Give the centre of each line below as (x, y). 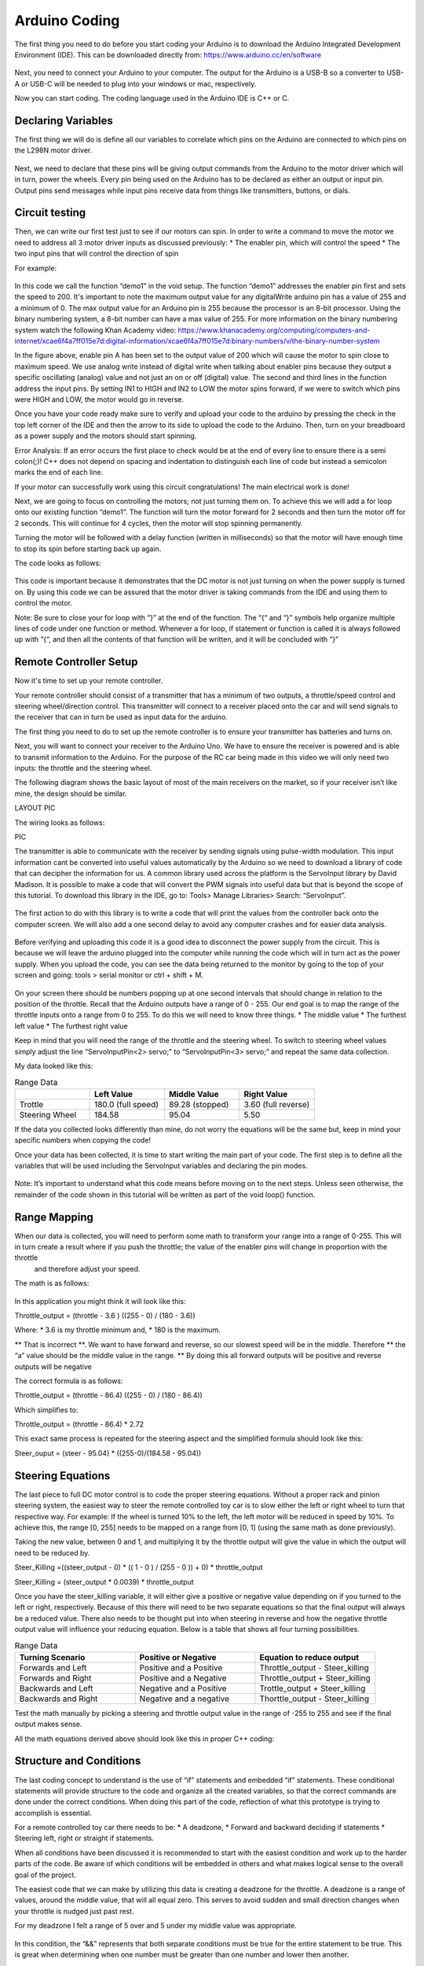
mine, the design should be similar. (71, 793)
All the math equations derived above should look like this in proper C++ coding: (144, 1739)
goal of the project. (45, 1875)
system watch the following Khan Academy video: (95, 330)
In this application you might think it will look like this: (100, 1301)
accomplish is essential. (53, 1813)
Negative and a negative (185, 1699)
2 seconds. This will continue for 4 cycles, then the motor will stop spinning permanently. (159, 523)
